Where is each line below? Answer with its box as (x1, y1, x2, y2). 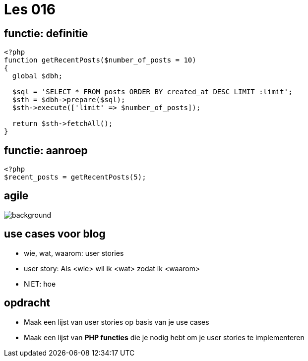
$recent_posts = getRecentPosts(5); (4, 173, 146, 181)
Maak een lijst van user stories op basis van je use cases (24, 317, 209, 326)
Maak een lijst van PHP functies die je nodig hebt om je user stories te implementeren (24, 333, 305, 342)
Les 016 (4, 1, 56, 18)
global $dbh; (12, 72, 63, 80)
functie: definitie (4, 27, 88, 40)
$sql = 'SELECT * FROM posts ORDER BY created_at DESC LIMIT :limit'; (12, 88, 293, 96)
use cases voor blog (4, 228, 106, 241)
